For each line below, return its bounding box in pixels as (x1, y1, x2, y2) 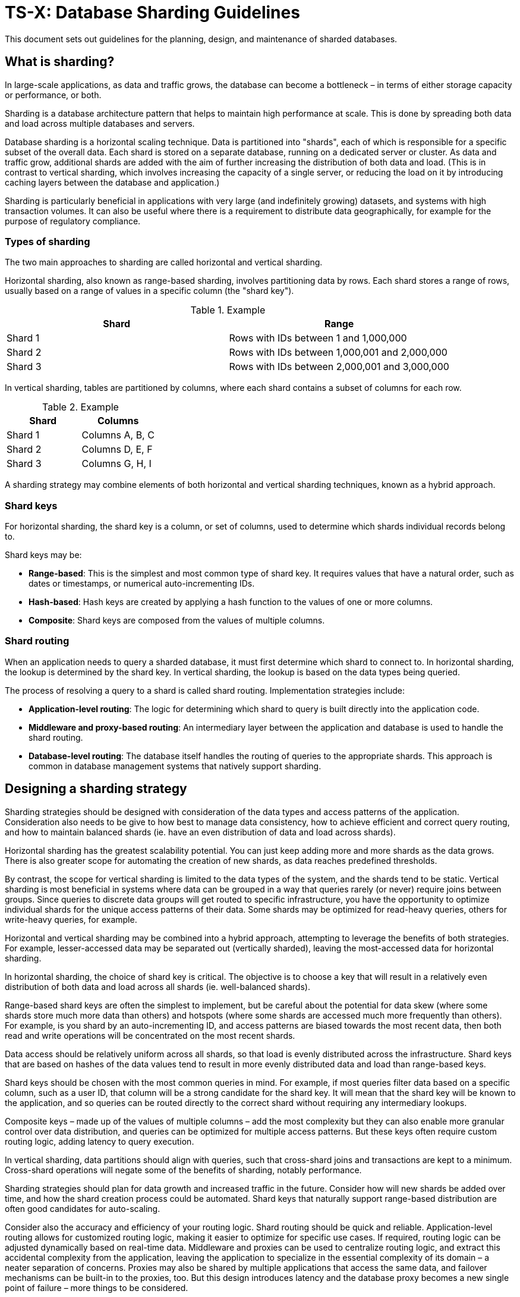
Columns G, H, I (81, 458, 152, 470)
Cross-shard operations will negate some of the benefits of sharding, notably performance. (5, 1164, 362, 1175)
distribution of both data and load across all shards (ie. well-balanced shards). (5, 981, 310, 992)
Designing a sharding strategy (5, 781, 187, 797)
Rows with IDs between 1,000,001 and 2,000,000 (229, 346, 447, 359)
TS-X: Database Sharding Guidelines (5, 2, 300, 23)
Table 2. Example (42, 401, 119, 413)
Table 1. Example (190, 304, 266, 317)
